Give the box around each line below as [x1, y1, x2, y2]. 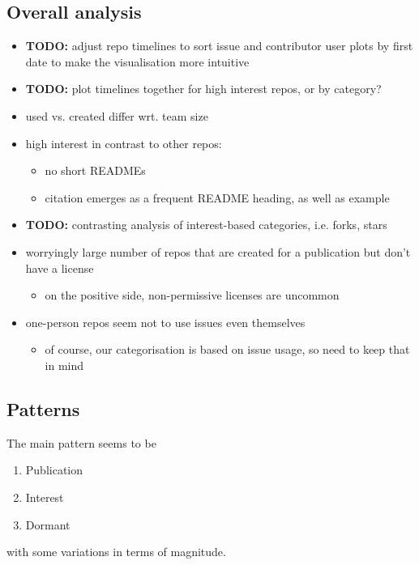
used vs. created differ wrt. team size [25, 107, 208, 124]
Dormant [25, 516, 71, 533]
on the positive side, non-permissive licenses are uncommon [45, 287, 340, 304]
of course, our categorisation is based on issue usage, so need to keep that [45, 341, 410, 358]
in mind [45, 356, 84, 373]
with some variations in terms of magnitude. [6, 543, 226, 560]
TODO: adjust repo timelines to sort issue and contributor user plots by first [25, 37, 413, 54]
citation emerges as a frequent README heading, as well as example [45, 189, 390, 206]
